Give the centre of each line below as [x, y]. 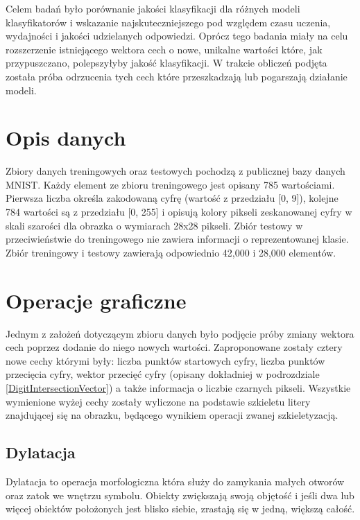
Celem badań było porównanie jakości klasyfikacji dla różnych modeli [153, 8]
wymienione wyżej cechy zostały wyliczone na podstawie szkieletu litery [158, 401]
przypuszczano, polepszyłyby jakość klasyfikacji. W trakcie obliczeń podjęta [166, 63]
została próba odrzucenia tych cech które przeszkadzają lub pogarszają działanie [177, 76]
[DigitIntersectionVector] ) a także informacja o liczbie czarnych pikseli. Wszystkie [178, 387]
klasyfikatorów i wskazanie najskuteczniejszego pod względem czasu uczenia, [168, 22]
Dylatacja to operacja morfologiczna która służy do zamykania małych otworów [175, 481]
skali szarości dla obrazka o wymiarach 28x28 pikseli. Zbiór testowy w [154, 225]
